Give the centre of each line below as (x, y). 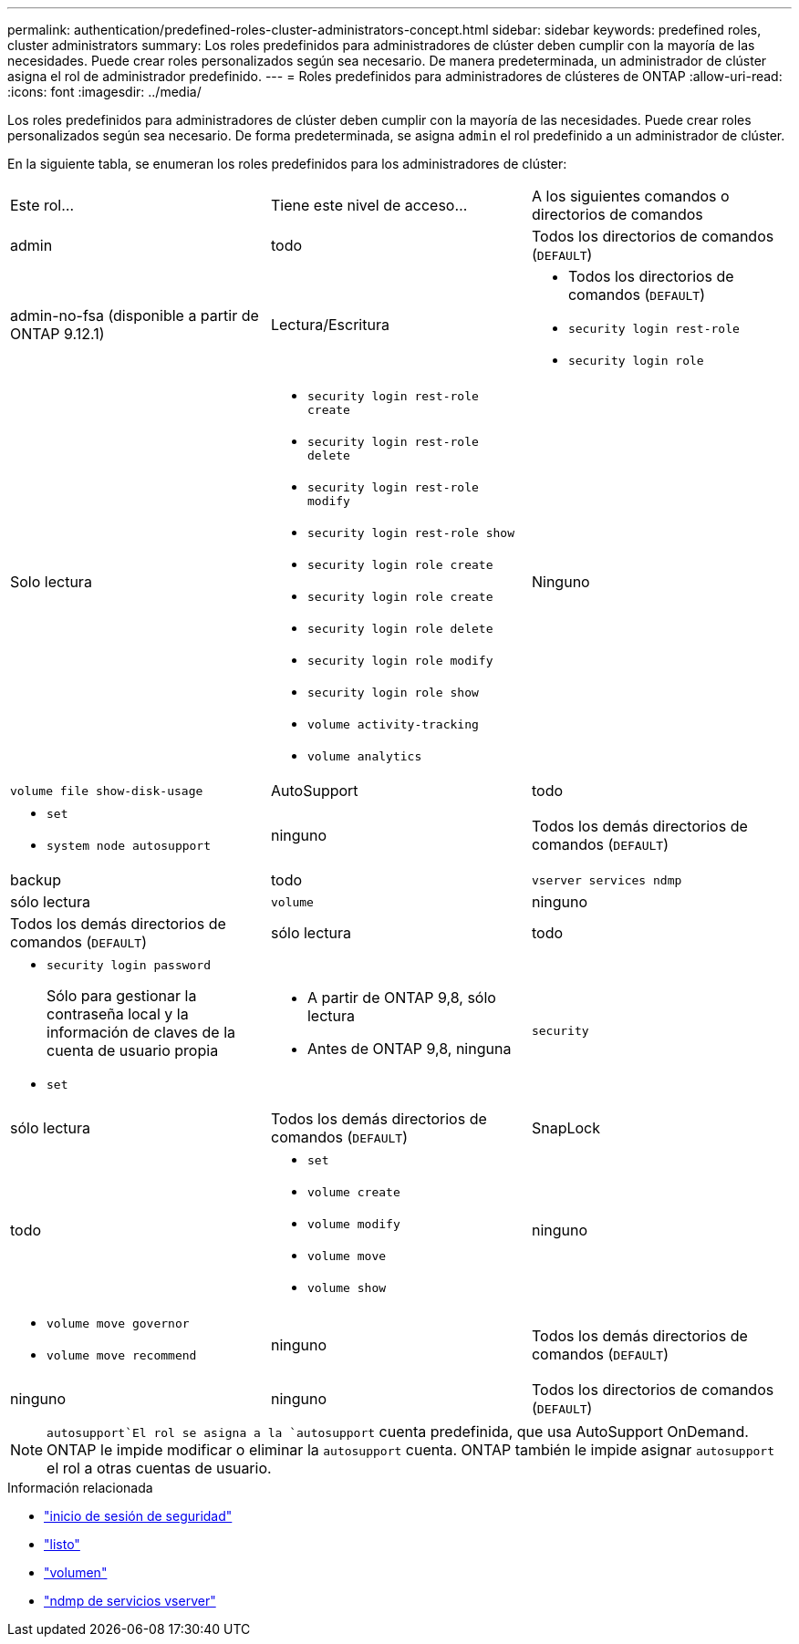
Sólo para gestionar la (122, 996)
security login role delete (400, 629)
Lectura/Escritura (330, 325)
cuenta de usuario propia (133, 1050)
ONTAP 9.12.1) (57, 334)
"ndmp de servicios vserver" (130, 1601)
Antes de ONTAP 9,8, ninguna (409, 1049)
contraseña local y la (118, 1014)
